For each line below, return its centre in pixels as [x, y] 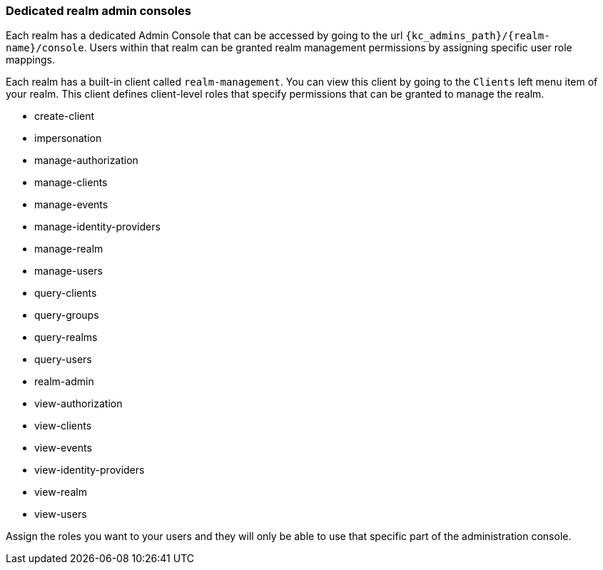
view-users [61, 514]
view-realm [61, 492]
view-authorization [78, 404]
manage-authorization [86, 161]
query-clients [66, 293]
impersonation [68, 138]
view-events [63, 448]
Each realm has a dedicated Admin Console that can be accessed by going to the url [204, 36]
